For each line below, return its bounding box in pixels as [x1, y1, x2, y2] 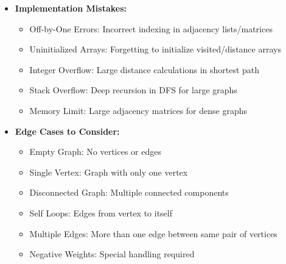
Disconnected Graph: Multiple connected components [29, 186, 229, 199]
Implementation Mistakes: [15, 2, 127, 14]
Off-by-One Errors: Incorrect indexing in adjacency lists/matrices [29, 22, 273, 35]
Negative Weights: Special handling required [29, 248, 195, 260]
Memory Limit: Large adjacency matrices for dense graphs [29, 104, 247, 116]
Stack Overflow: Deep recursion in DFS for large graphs [29, 84, 237, 96]
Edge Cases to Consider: [15, 124, 120, 137]
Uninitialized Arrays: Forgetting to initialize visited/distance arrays [29, 43, 281, 55]
